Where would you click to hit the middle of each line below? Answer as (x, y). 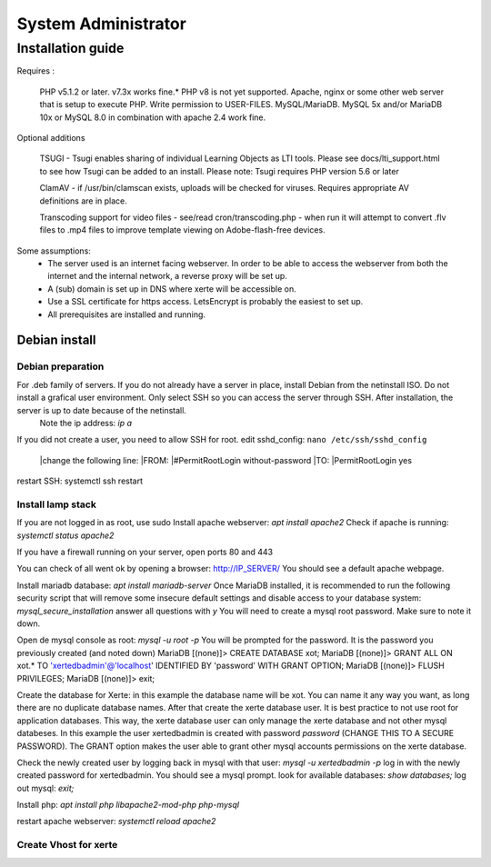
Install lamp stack (57, 504)
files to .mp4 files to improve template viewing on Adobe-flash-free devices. (183, 230)
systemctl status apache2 (65, 535)
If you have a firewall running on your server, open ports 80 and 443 (145, 552)
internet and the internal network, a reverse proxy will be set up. (168, 276)
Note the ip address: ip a (85, 423)
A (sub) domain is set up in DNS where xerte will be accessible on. (172, 289)
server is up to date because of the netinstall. (101, 410)
